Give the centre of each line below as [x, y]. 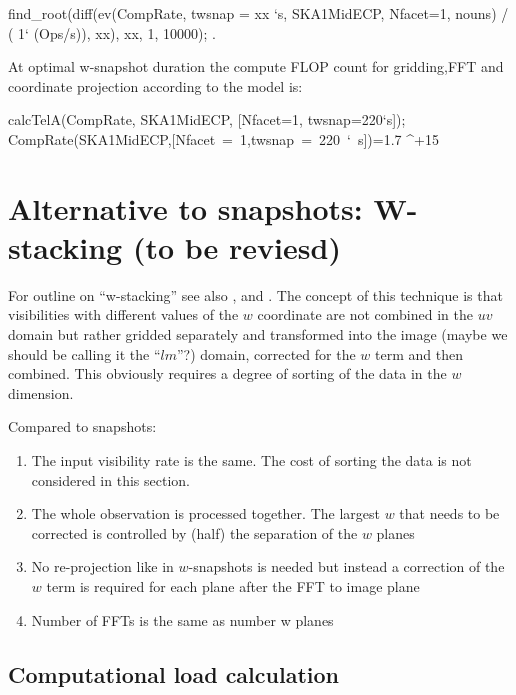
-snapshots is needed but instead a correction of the [346, 566]
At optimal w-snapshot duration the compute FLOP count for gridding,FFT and [256, 66]
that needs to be [449, 513]
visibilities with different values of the [123, 314]
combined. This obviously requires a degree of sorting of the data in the [227, 373]
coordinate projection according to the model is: [155, 85]
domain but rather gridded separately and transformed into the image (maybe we [258, 334]
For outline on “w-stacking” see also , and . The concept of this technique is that [255, 294]
